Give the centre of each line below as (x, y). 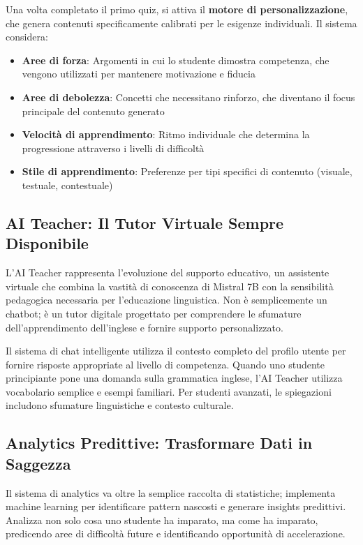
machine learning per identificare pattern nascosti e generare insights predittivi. (176, 506)
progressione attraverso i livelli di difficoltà (113, 148)
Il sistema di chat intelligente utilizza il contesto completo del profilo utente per (176, 351)
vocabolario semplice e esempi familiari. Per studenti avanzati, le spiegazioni (169, 391)
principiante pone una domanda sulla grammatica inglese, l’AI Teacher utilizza (174, 378)
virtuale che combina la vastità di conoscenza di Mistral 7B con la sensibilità (170, 286)
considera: (27, 37)
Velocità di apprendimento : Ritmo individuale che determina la (166, 134)
